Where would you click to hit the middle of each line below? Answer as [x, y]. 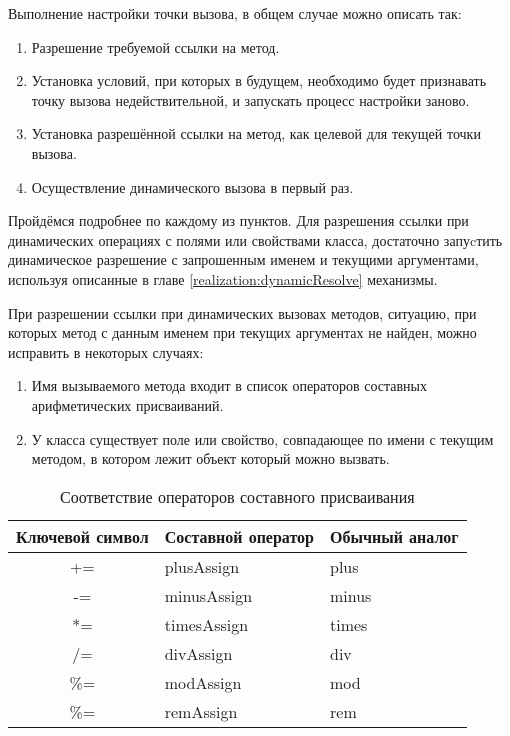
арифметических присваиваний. [127, 404]
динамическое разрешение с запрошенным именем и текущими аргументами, [243, 259]
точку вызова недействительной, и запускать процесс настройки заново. [250, 99]
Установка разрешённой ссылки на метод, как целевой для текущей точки [256, 133]
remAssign [201, 711]
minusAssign [208, 595]
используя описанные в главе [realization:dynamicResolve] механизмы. [223, 278]
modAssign [203, 682]
